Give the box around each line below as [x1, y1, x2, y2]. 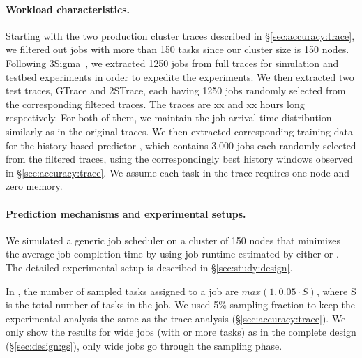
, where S [316, 283, 356, 298]
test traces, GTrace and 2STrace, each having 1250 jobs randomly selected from [6, 83, 346, 98]
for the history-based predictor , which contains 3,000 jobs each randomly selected [6, 137, 356, 152]
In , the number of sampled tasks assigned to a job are [6, 283, 239, 298]
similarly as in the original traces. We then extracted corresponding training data [6, 124, 354, 138]
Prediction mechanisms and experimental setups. [6, 206, 246, 221]
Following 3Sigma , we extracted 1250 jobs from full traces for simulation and [6, 55, 339, 70]
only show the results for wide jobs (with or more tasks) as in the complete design [6, 325, 356, 339]
